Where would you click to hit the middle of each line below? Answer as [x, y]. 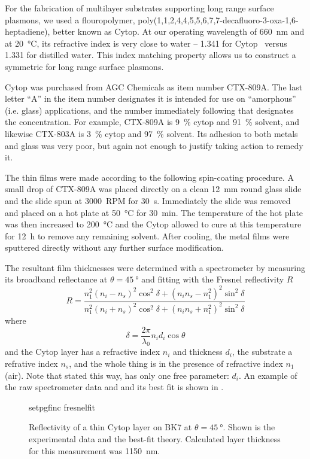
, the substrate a [262, 352]
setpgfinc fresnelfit [62, 407]
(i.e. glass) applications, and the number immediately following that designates [149, 110]
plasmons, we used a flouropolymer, [70, 19]
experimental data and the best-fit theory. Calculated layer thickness [155, 438]
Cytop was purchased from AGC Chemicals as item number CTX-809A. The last [154, 86]
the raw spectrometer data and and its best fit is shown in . [114, 387]
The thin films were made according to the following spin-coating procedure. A [149, 177]
